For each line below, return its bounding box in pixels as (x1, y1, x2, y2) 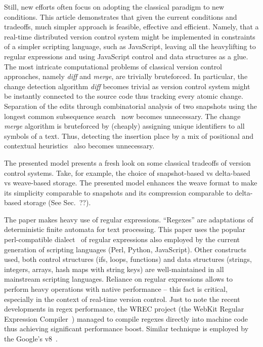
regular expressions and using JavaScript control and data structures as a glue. (4, 51, 248, 61)
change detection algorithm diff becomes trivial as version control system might (4, 81, 250, 91)
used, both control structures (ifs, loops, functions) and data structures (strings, (4, 254, 252, 264)
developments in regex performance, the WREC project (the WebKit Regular (4, 303, 244, 314)
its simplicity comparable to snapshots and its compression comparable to (4, 187, 233, 198)
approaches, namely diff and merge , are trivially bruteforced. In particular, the (4, 71, 248, 82)
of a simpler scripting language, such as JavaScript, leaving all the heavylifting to (4, 41, 256, 52)
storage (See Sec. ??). (23, 197, 91, 208)
